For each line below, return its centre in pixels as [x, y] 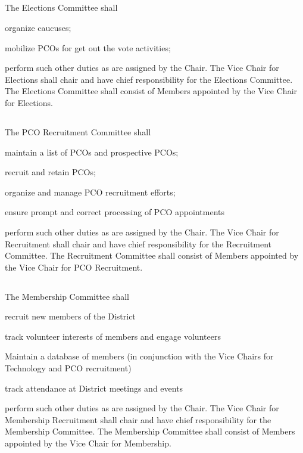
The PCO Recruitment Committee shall [78, 131]
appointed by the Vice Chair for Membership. [88, 443]
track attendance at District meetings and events [94, 388]
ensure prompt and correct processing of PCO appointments [115, 212]
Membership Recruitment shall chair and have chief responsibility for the [138, 419]
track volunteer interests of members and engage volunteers [113, 336]
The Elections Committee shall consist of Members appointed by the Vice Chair [151, 91]
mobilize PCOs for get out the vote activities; [88, 47]
